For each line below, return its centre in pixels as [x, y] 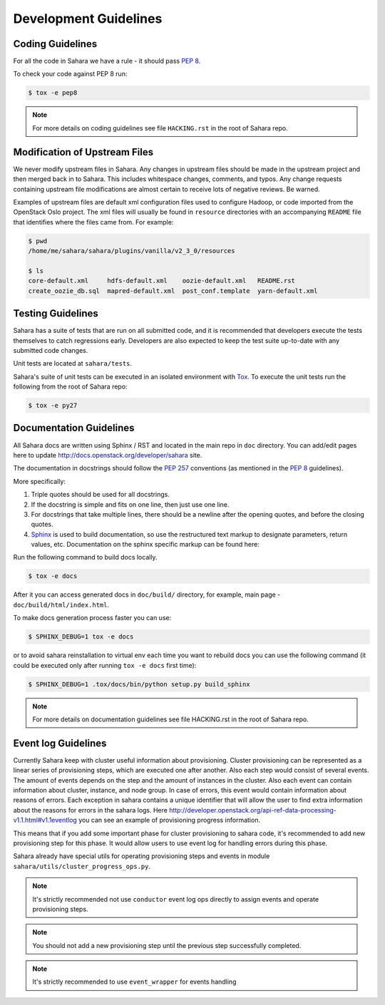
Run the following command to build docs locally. [85, 557]
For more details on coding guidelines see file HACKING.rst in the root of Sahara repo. [160, 128]
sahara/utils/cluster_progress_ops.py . [82, 866]
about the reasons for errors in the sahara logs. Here [90, 810]
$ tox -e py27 [53, 406]
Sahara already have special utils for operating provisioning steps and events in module [142, 856]
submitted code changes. [51, 350]
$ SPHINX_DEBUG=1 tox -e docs [81, 637]
